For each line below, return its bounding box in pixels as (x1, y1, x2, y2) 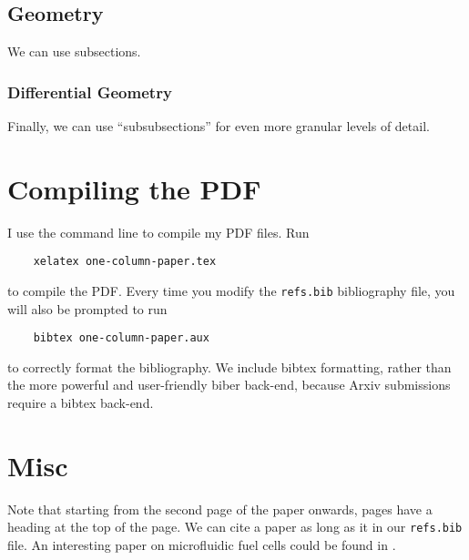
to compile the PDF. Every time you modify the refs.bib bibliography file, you (7, 280, 455, 300)
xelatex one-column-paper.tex (33, 255, 217, 269)
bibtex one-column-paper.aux (33, 331, 209, 345)
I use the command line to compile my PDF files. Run (7, 222, 310, 241)
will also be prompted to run (7, 299, 168, 318)
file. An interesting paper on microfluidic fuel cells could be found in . (7, 535, 396, 555)
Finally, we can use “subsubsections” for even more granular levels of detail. (7, 117, 430, 136)
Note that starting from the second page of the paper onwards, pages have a (7, 499, 433, 518)
